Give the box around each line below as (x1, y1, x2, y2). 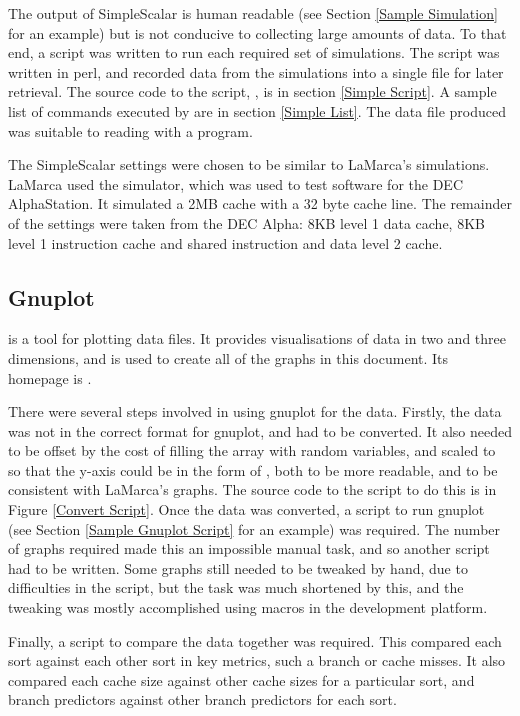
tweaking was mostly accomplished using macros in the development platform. (8, 597, 488, 618)
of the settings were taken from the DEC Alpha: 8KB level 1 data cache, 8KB (8, 212, 485, 233)
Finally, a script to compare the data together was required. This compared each (8, 630, 502, 651)
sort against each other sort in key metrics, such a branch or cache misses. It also (8, 650, 506, 671)
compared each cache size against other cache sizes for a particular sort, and (8, 669, 475, 690)
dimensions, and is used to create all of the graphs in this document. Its (8, 347, 449, 368)
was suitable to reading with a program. (8, 120, 253, 141)
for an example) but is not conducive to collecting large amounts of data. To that (8, 22, 507, 43)
